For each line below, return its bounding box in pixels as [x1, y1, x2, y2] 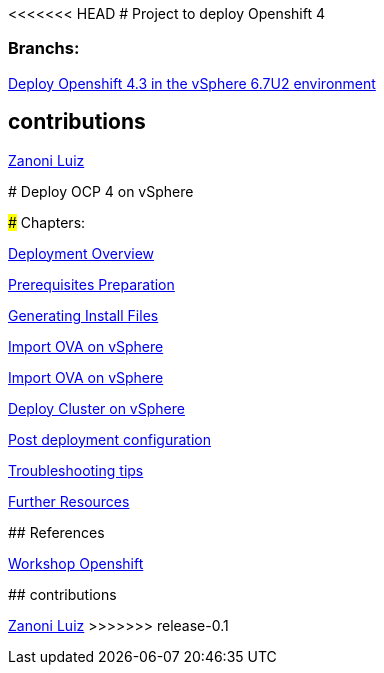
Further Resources [8, 492, 130, 510]
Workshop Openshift [8, 554, 144, 572]
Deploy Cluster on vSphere [8, 399, 185, 417]
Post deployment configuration [8, 430, 211, 448]
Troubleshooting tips [8, 461, 144, 479]
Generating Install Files [8, 306, 159, 324]
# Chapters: [8, 213, 86, 231]
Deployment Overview [8, 244, 155, 262]
